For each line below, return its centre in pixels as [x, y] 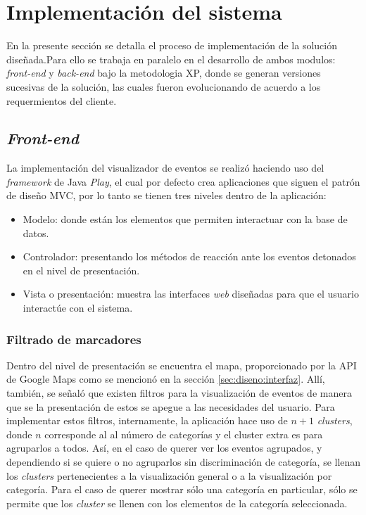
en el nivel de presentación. [81, 270]
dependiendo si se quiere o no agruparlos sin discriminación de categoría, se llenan [184, 462]
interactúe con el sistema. [78, 308]
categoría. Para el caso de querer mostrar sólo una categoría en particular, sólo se [182, 489]
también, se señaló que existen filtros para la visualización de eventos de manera [179, 393]
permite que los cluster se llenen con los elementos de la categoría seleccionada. [177, 503]
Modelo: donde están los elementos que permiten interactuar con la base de [185, 219]
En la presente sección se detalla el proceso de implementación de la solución [172, 45]
